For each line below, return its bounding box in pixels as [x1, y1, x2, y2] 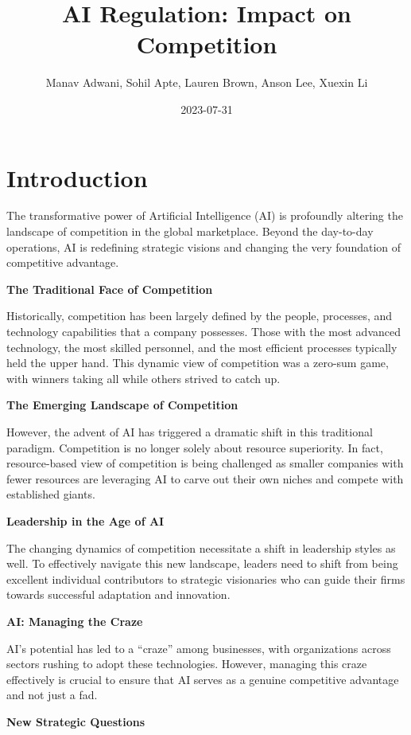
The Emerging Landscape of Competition [6, 397, 238, 413]
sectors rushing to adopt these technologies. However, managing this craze [6, 655, 367, 672]
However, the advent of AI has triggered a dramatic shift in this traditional [6, 423, 373, 440]
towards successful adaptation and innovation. [6, 586, 231, 603]
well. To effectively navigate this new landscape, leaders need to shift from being [6, 555, 398, 572]
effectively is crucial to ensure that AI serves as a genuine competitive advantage [6, 670, 399, 687]
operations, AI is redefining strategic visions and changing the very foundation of [6, 238, 401, 255]
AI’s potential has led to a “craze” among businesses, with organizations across [6, 639, 391, 656]
